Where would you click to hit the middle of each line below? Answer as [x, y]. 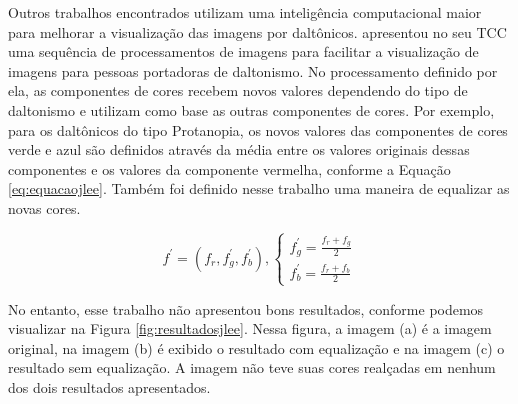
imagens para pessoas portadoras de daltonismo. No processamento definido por [253, 70]
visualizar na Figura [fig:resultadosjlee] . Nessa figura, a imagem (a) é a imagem [250, 328]
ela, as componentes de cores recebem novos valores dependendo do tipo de [238, 90]
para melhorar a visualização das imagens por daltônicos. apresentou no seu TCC [257, 31]
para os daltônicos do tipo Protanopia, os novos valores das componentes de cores [258, 129]
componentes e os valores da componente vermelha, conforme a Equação [229, 168]
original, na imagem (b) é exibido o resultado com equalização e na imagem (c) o [256, 347]
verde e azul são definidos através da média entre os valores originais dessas [239, 149]
